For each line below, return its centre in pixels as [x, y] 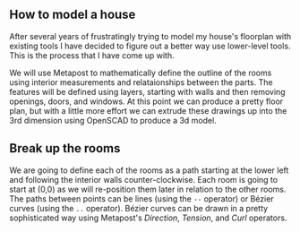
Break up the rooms [65, 148]
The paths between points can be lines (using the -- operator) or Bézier [142, 198]
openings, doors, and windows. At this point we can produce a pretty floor [146, 101]
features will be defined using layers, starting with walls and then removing [147, 91]
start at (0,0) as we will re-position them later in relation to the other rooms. [148, 189]
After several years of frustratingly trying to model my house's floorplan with [150, 36]
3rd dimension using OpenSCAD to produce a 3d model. [113, 120]
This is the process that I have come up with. [92, 55]
